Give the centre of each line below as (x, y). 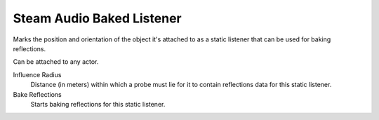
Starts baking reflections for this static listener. (98, 104)
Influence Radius (37, 74)
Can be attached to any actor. (56, 62)
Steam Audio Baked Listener (97, 18)
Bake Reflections (38, 94)
